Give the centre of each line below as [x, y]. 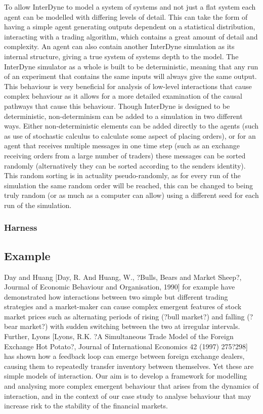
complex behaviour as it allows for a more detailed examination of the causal [123, 96]
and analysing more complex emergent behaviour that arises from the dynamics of [131, 386]
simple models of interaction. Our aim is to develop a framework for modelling [126, 376]
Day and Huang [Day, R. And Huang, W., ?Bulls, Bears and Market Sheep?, [123, 277]
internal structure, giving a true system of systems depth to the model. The [121, 56]
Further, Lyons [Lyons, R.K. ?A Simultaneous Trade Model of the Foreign [119, 336]
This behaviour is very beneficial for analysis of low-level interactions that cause [128, 86]
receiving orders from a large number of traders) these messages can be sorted [125, 155]
